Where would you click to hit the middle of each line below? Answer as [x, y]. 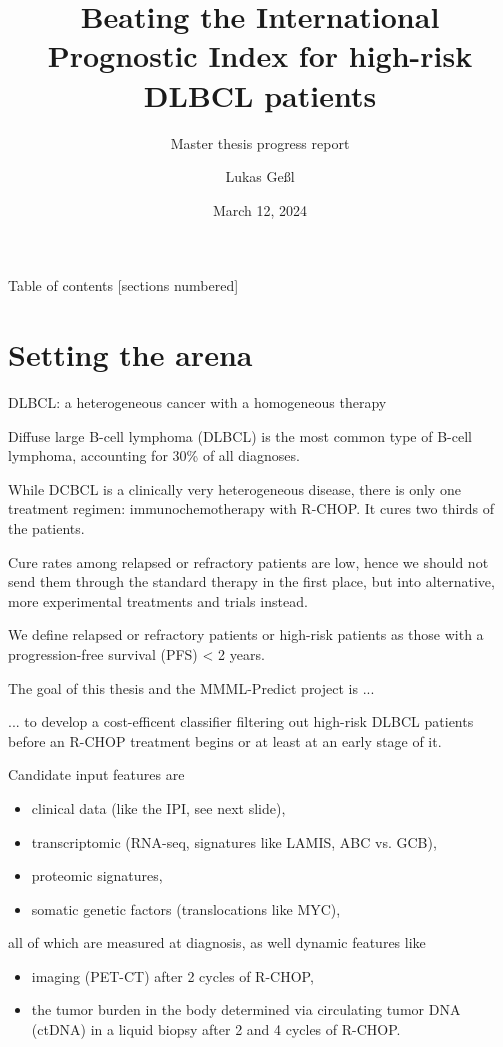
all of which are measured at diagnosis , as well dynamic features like [217, 942]
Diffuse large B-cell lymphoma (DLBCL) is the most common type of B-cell [240, 435]
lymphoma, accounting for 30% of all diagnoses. [154, 455]
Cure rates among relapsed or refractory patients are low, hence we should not [248, 561]
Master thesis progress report [260, 142]
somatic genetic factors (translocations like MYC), [186, 908]
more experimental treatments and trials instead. [158, 600]
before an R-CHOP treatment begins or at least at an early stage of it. [225, 740]
